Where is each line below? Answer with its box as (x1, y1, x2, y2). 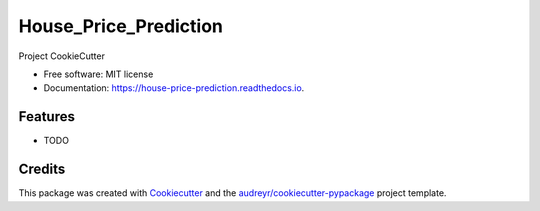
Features (18, 108, 75, 125)
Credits (18, 161, 66, 178)
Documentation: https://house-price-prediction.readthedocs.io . (43, 82, 305, 94)
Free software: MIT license (43, 68, 154, 80)
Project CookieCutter (18, 50, 105, 62)
